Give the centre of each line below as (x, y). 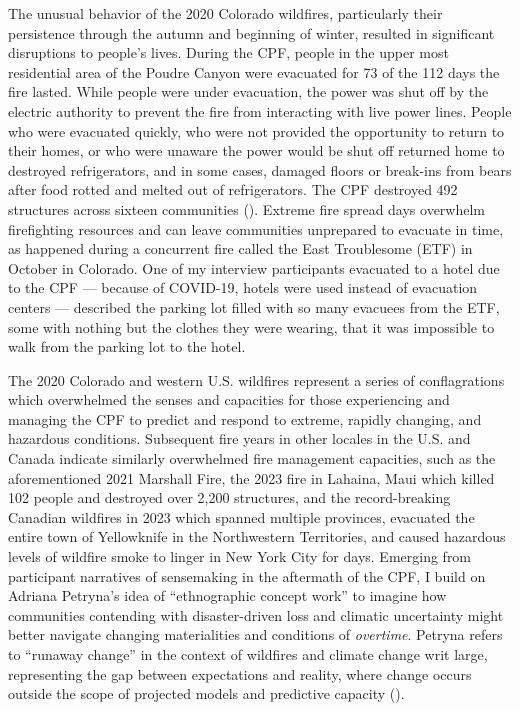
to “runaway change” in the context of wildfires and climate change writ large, (248, 654)
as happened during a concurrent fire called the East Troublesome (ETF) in (240, 248)
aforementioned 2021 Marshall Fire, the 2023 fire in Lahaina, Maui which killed (251, 477)
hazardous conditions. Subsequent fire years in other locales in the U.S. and (239, 438)
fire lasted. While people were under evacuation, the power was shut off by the (248, 91)
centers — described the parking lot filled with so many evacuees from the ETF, (254, 306)
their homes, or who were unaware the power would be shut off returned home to (256, 150)
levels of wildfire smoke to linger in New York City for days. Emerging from (240, 556)
